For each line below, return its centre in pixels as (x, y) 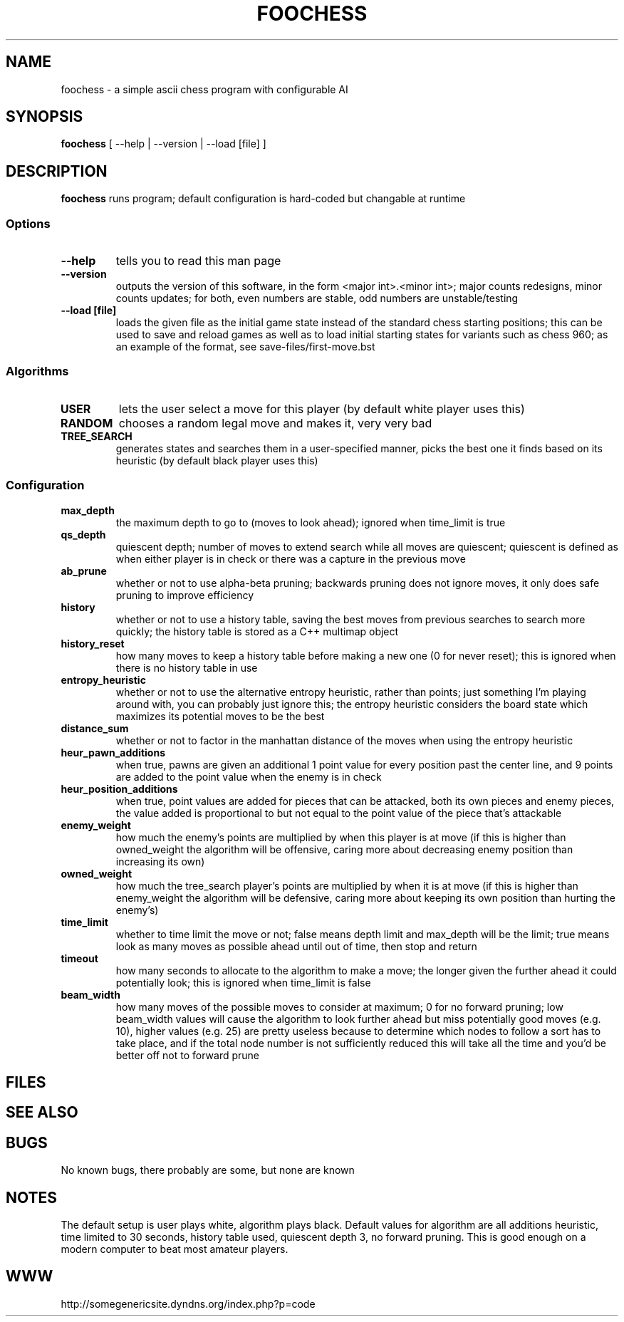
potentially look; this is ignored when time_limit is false (243, 982)
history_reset (93, 643)
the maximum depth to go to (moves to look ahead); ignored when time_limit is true (311, 522)
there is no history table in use (187, 667)
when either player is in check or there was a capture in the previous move (291, 558)
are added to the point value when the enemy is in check (249, 776)
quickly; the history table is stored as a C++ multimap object (257, 631)
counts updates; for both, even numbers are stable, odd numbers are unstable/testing (317, 298)
